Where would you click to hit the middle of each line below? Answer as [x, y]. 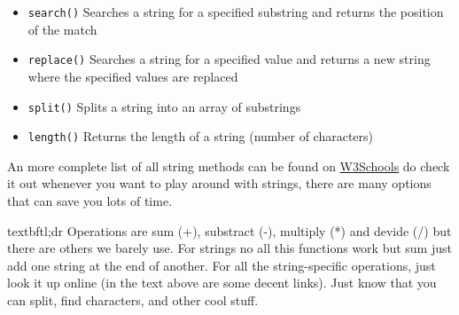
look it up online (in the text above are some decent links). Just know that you [222, 283]
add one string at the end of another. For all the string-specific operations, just [222, 265]
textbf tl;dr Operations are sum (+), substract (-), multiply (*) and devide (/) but [229, 230]
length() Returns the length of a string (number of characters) [201, 136]
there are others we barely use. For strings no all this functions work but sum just [229, 248]
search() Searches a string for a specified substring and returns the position [236, 12]
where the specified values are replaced [133, 76]
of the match [62, 29]
